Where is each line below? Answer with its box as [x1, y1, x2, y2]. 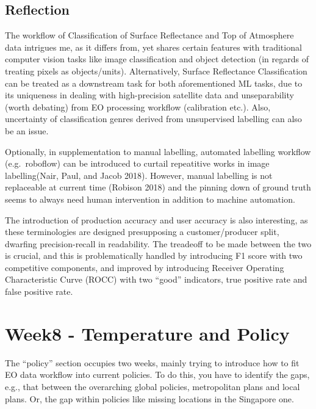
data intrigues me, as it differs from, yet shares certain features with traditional [5, 40, 302, 53]
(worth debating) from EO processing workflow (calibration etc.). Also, [5, 100, 271, 113]
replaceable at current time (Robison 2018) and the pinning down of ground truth [5, 181, 311, 194]
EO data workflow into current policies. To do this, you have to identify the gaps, [5, 368, 310, 381]
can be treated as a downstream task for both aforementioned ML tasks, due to [5, 76, 303, 89]
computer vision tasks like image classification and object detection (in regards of [5, 52, 309, 65]
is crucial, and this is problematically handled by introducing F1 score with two [5, 249, 303, 262]
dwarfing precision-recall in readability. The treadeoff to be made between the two [5, 237, 312, 250]
